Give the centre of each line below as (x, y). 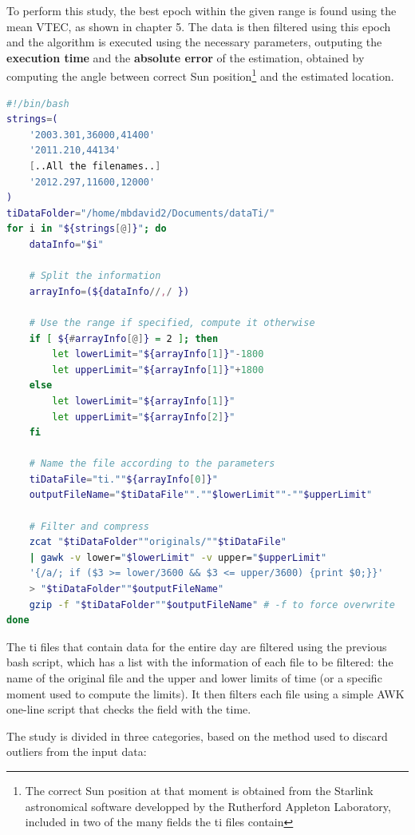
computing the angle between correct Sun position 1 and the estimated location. (200, 75)
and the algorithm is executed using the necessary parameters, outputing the (194, 42)
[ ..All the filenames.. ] (95, 166)
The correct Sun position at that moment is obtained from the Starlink (199, 790)
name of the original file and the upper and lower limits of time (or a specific (194, 678)
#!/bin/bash (38, 103)
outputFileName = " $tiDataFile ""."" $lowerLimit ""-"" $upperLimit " (201, 495)
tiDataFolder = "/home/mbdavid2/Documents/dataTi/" (141, 213)
